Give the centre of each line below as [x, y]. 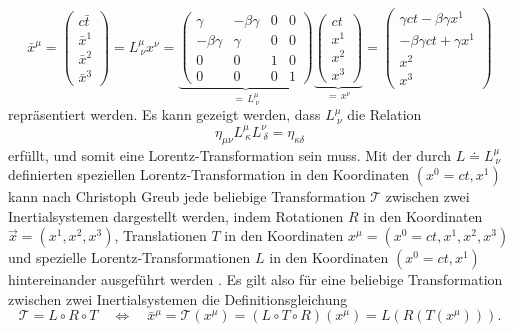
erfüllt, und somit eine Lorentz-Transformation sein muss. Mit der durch [230, 154]
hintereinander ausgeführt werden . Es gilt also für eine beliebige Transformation [255, 279]
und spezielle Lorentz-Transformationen [129, 257]
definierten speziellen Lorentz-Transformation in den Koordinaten [209, 174]
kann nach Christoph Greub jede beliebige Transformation [187, 196]
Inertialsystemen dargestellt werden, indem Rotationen [176, 215]
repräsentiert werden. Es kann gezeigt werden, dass [164, 114]
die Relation [384, 114]
